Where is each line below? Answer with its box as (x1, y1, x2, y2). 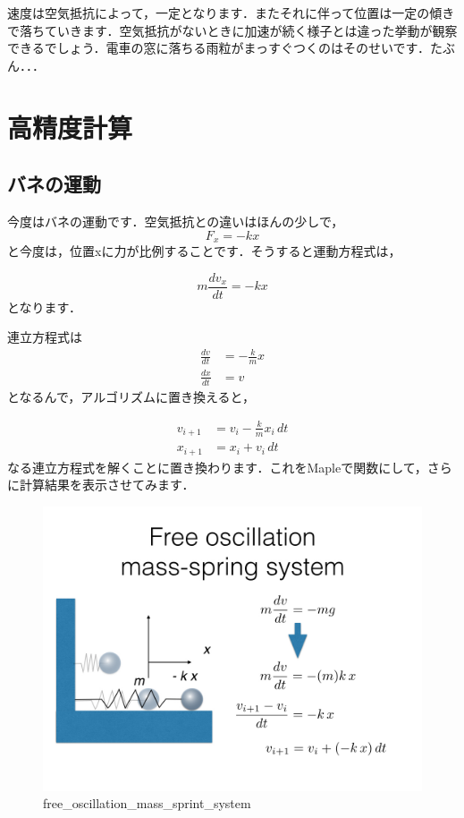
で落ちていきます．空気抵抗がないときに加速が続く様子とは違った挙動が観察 (7, 21, 458, 39)
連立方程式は (7, 328, 82, 346)
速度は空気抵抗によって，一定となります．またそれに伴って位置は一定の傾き (7, 4, 455, 21)
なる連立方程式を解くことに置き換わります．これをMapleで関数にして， (7, 457, 427, 476)
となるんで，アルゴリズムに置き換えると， (7, 387, 255, 405)
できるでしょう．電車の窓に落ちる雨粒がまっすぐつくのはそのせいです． (7, 38, 431, 57)
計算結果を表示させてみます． (19, 475, 195, 494)
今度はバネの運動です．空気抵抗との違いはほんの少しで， (7, 211, 344, 230)
